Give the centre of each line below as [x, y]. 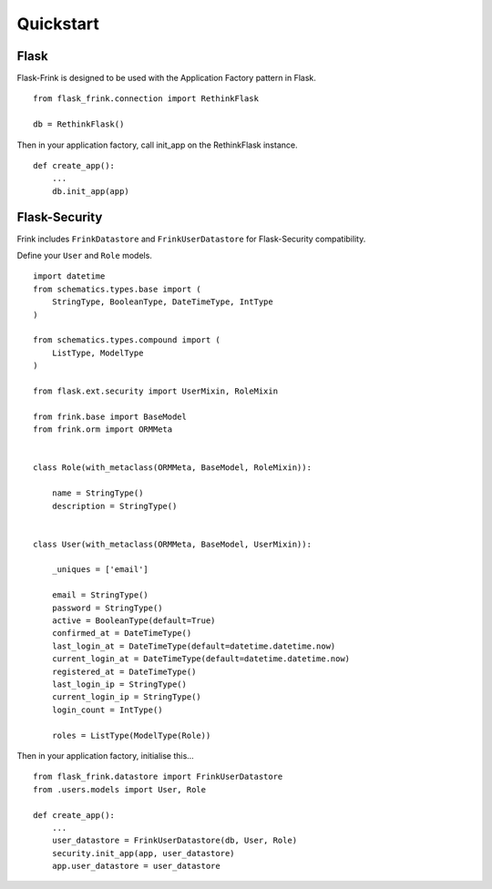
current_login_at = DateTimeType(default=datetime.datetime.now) [201, 659]
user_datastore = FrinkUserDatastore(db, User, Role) [174, 841]
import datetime [69, 276]
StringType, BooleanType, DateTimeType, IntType [162, 302]
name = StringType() [97, 493]
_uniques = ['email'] [100, 570]
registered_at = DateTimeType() [124, 671]
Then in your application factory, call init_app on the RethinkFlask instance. [157, 145]
